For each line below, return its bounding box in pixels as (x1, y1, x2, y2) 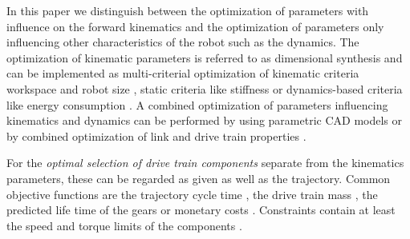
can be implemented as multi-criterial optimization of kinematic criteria (6, 65, 359, 82)
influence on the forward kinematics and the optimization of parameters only (6, 18, 384, 34)
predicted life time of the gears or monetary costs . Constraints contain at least (6, 201, 396, 218)
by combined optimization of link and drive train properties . (6, 127, 306, 144)
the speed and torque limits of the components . (6, 217, 242, 233)
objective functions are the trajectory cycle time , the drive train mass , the (6, 185, 378, 202)
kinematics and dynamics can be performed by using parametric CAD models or (6, 112, 403, 129)
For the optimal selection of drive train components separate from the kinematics (6, 154, 404, 171)
